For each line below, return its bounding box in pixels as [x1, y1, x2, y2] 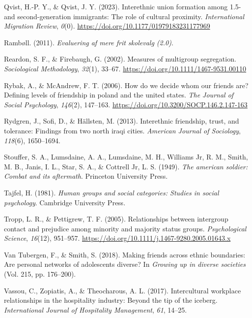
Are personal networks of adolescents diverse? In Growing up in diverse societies [4, 259, 246, 269]
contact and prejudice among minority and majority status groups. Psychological [4, 223, 247, 233]
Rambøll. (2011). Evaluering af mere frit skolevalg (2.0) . [4, 37, 173, 47]
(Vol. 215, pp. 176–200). [4, 269, 76, 279]
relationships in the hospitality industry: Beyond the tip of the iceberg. [4, 295, 218, 305]
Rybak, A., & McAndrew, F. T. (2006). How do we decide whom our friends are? [4, 80, 249, 90]
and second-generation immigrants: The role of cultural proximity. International [4, 11, 245, 21]
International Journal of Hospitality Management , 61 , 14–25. [4, 304, 187, 315]
